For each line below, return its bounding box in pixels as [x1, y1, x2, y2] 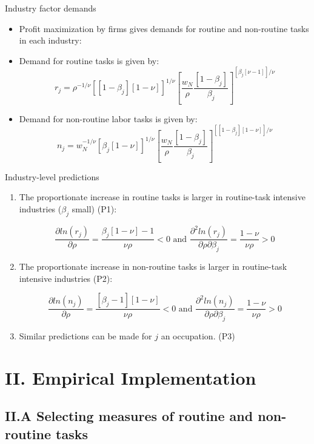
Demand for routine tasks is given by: [19, 54, 159, 67]
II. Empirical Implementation [5, 365, 256, 390]
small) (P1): [72, 202, 117, 215]
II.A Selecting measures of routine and [5, 406, 253, 425]
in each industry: [19, 34, 82, 47]
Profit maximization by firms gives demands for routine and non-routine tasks [19, 22, 309, 34]
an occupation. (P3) [161, 329, 235, 342]
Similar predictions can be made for [19, 329, 152, 342]
